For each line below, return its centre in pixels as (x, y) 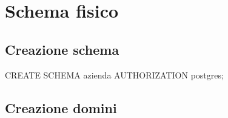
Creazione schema (62, 49)
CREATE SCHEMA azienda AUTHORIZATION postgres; (114, 75)
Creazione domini (61, 107)
